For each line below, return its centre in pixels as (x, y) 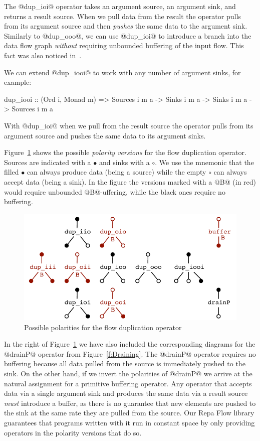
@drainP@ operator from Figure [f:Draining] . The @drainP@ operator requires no (130, 353)
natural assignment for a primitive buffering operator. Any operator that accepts (128, 383)
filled (12, 172)
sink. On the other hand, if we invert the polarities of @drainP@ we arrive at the (128, 373)
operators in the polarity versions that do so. (73, 432)
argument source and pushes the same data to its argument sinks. (105, 135)
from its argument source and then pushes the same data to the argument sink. (126, 26)
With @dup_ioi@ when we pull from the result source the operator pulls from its (129, 125)
